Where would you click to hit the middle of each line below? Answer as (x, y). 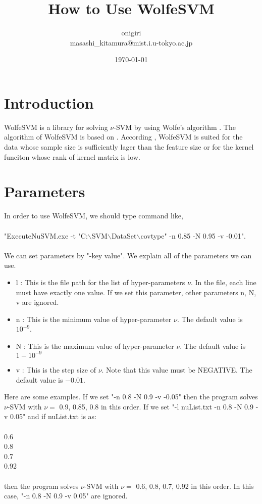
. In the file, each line (223, 282)
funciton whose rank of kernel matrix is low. (72, 156)
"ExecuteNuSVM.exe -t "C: (46, 235)
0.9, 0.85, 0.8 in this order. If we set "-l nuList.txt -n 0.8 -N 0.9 (156, 406)
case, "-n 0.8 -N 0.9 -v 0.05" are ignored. (66, 496)
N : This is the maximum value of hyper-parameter (95, 346)
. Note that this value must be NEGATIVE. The (177, 369)
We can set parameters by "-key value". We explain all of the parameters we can (128, 255)
